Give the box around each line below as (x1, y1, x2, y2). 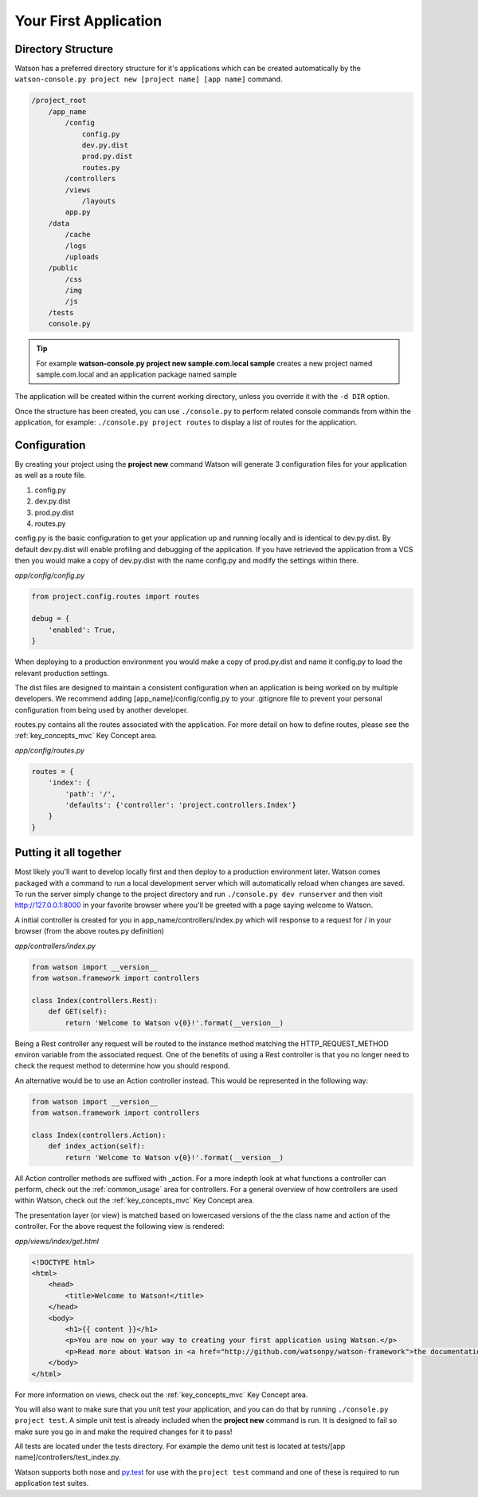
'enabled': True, (48, 625, 116, 634)
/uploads (65, 252, 100, 261)
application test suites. (14, 1479, 89, 1488)
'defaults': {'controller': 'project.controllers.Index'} (65, 800, 296, 810)
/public (48, 263, 79, 273)
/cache (65, 230, 91, 239)
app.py (65, 207, 91, 217)
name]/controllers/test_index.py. (14, 1452, 121, 1462)
